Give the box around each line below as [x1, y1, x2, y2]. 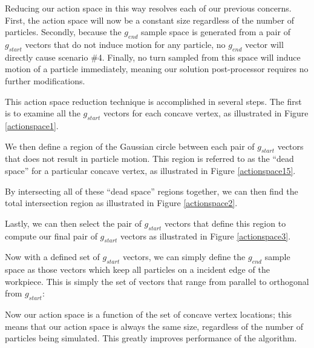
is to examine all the [5, 107, 80, 119]
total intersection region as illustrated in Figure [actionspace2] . [5, 196, 238, 209]
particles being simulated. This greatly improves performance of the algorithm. [5, 332, 297, 344]
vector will [244, 38, 284, 50]
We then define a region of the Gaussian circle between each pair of [5, 139, 255, 152]
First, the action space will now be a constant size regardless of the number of [5, 13, 294, 26]
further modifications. [5, 74, 85, 87]
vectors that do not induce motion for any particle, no [25, 38, 226, 50]
